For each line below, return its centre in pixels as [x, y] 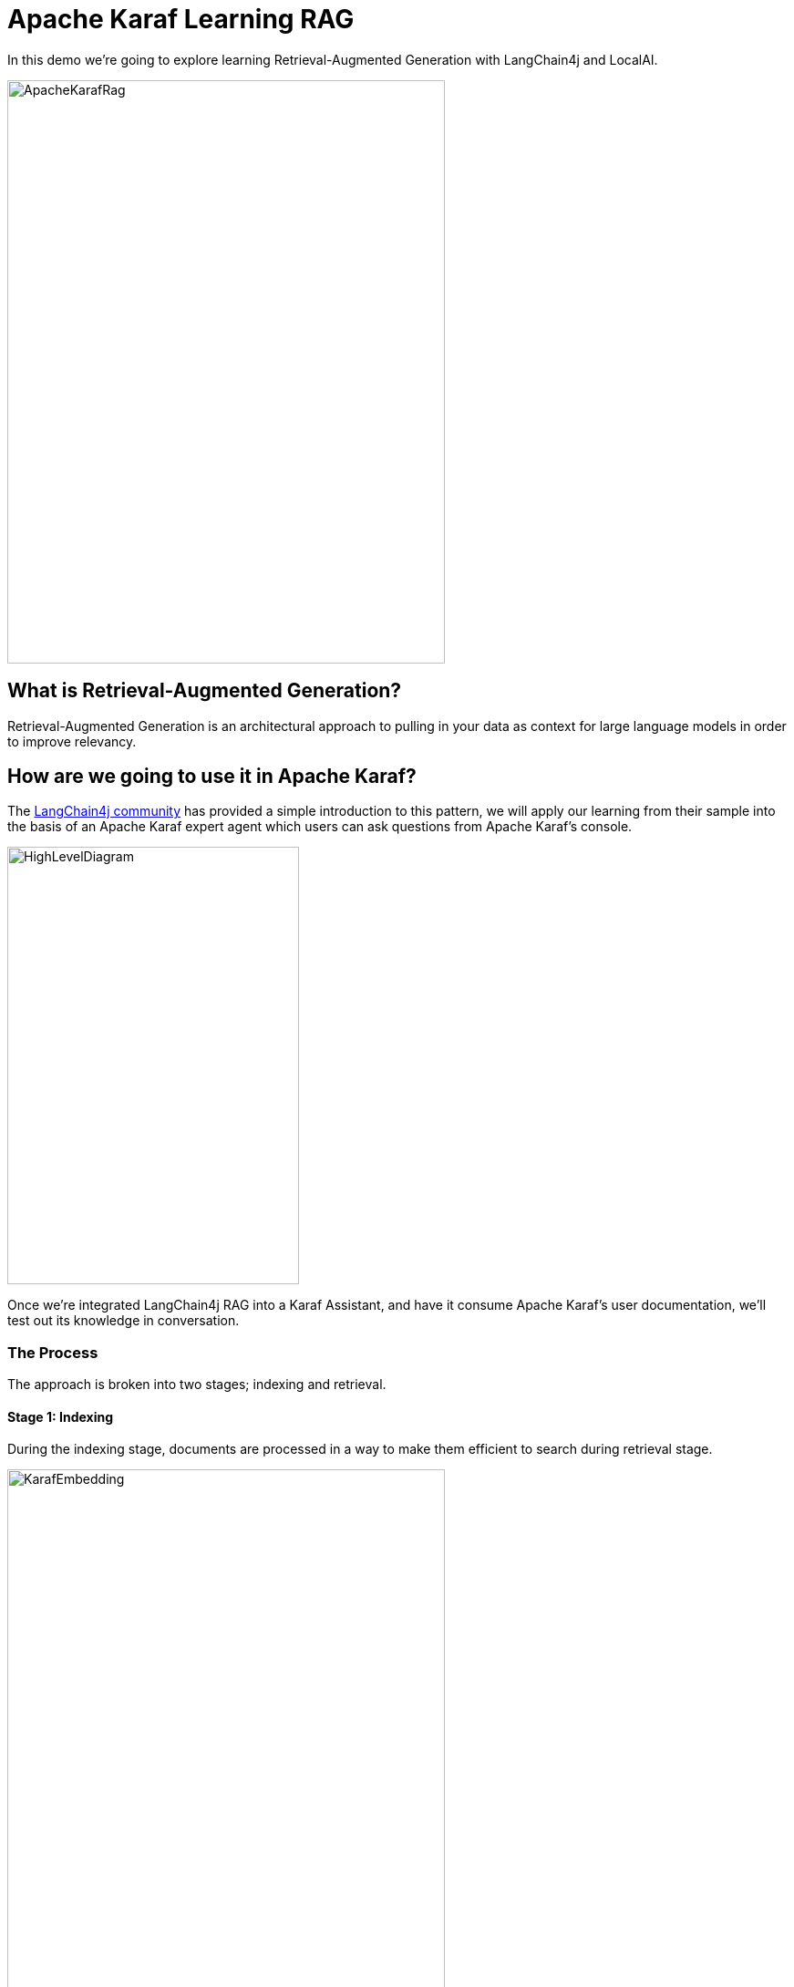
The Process [53, 1352]
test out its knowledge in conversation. [124, 1321]
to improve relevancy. [72, 741]
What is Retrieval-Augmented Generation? [205, 691]
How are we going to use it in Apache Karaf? [212, 777]
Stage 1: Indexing [61, 1416]
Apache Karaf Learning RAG [181, 19]
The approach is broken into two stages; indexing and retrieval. [197, 1385]
